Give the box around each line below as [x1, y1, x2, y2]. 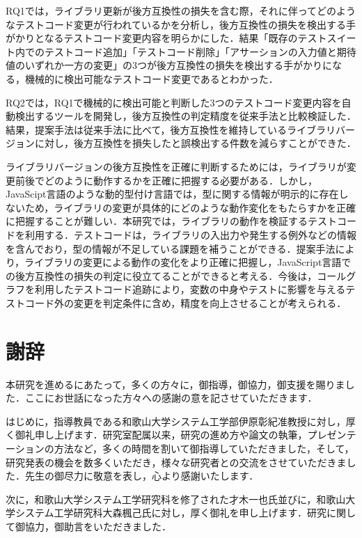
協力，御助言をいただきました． [24, 519, 171, 533]
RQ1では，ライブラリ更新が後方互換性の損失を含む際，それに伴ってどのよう [6, 3, 356, 17]
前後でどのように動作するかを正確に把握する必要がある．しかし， [15, 173, 317, 187]
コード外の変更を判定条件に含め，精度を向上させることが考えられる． [24, 295, 347, 310]
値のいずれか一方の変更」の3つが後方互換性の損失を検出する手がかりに [6, 58, 332, 72]
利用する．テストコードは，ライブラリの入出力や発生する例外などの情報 [24, 227, 356, 242]
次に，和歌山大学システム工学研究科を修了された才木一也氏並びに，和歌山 [6, 491, 346, 506]
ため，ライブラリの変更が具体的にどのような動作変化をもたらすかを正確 [24, 200, 356, 214]
